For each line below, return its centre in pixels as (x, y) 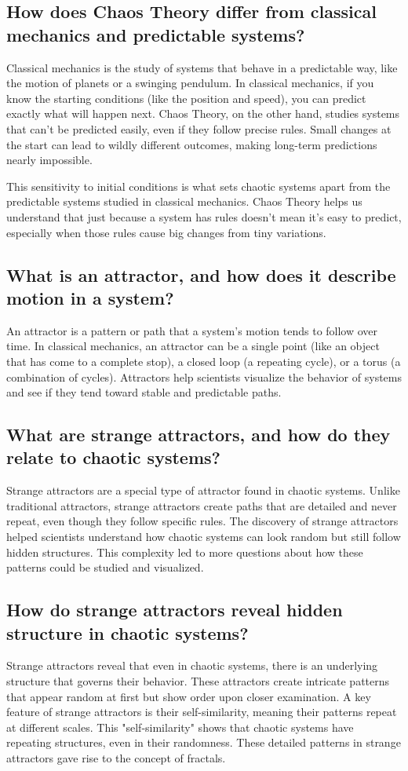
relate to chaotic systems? (113, 457)
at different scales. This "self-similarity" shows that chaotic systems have (180, 727)
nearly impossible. (49, 160)
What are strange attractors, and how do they (199, 435)
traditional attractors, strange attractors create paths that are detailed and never (202, 505)
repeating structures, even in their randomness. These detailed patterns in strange (204, 742)
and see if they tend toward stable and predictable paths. (144, 392)
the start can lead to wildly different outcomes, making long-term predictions (192, 144)
